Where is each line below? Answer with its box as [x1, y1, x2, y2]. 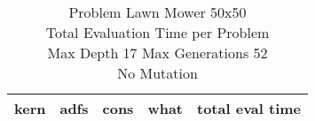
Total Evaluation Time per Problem [45, 22, 270, 42]
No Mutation [117, 63, 198, 83]
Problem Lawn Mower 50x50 [68, 2, 247, 22]
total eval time [197, 98, 302, 118]
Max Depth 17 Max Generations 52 [47, 42, 268, 63]
